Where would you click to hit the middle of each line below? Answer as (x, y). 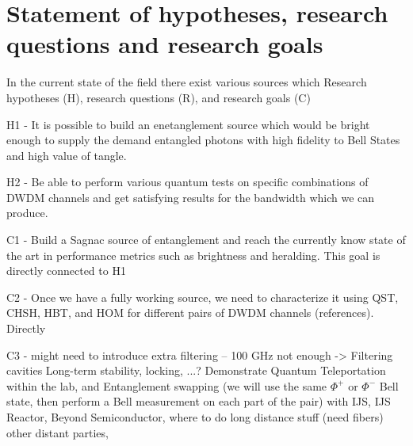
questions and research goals (165, 44)
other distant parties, (57, 432)
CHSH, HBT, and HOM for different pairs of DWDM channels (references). (190, 313)
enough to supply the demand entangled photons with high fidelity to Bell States (203, 140)
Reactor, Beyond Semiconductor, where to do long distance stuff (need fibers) (195, 417)
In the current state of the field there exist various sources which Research (187, 82)
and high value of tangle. (67, 155)
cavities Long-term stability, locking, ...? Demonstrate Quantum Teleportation (196, 370)
